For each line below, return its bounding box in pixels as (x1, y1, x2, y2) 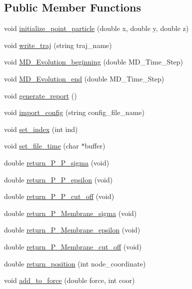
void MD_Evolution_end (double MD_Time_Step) (4, 73, 164, 83)
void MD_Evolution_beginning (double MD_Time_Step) (4, 56, 183, 67)
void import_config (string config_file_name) (4, 107, 144, 117)
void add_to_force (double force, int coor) (4, 275, 135, 285)
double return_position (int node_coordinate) (4, 258, 146, 268)
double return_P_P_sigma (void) (4, 157, 109, 167)
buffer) (84, 140, 105, 151)
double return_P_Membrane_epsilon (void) (4, 224, 140, 235)
